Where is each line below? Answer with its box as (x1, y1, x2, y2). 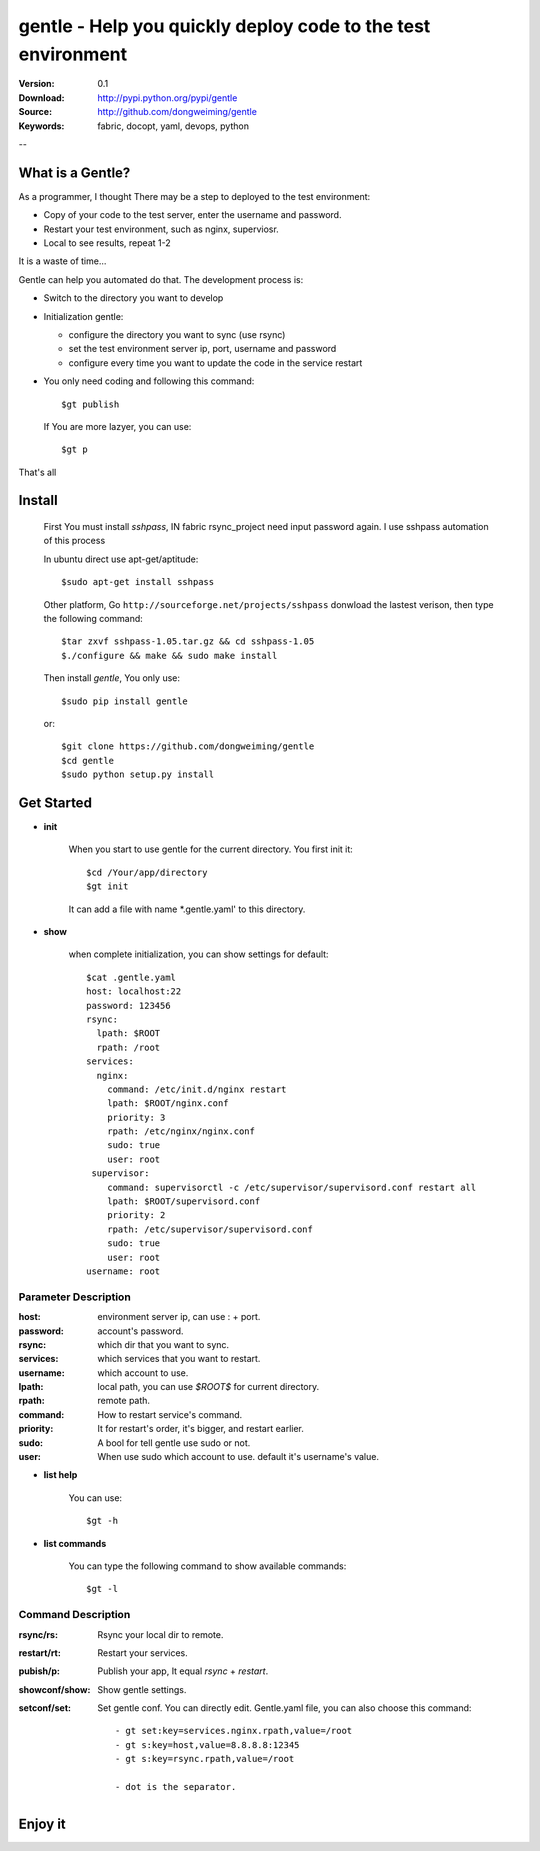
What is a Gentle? (18, 164, 131, 181)
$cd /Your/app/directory (86, 866, 208, 878)
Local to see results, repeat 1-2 (43, 236, 171, 249)
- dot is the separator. (115, 1781, 237, 1793)
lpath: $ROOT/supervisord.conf (106, 1196, 261, 1207)
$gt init (86, 881, 129, 892)
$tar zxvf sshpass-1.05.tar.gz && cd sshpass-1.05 (61, 636, 315, 647)
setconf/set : (18, 1702, 72, 1714)
